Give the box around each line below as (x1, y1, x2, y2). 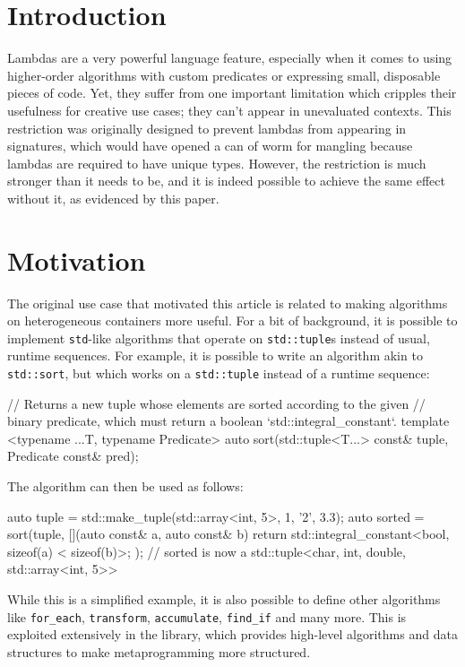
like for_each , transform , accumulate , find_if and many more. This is (7, 607, 407, 626)
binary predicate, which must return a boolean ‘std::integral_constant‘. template (7, 411, 450, 430)
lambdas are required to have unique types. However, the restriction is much (7, 153, 426, 172)
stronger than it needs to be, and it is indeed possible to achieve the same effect (7, 171, 445, 190)
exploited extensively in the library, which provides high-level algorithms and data (7, 625, 458, 644)
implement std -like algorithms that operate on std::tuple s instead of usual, (7, 328, 430, 347)
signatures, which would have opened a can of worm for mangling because (7, 136, 413, 155)
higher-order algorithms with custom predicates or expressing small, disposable (7, 65, 441, 84)
